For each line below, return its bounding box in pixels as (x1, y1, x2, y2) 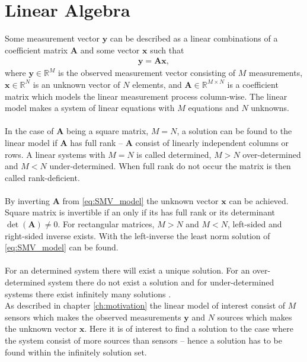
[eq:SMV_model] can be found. (5, 241, 119, 253)
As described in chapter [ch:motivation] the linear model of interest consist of (5, 299, 286, 312)
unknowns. (251, 101, 289, 114)
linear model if (5, 136, 57, 148)
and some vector (80, 43, 140, 56)
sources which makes (217, 310, 292, 323)
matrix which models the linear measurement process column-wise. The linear (5, 90, 287, 102)
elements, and (132, 78, 182, 90)
